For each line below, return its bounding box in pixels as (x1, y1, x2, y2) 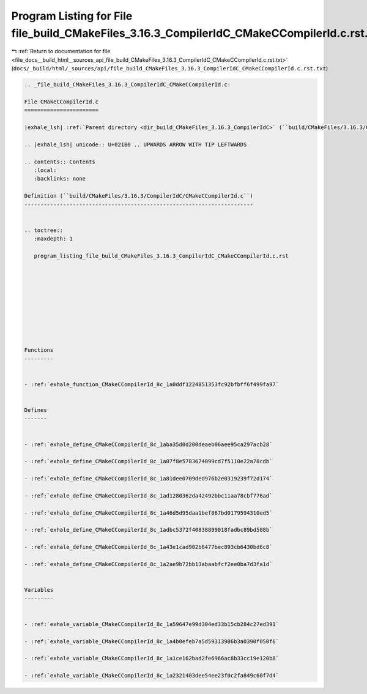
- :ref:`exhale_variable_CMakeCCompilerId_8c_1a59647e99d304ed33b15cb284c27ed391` (24, 621, 280, 627)
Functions (24, 346, 54, 354)
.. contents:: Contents (24, 158, 96, 165)
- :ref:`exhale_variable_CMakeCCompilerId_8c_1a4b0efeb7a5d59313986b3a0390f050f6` (24, 638, 280, 645)
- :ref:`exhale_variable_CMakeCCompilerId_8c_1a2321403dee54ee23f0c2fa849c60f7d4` (24, 672, 280, 679)
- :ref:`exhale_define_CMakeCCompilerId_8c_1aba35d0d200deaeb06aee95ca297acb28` (24, 441, 273, 448)
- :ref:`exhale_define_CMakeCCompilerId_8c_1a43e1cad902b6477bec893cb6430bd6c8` (24, 543, 273, 551)
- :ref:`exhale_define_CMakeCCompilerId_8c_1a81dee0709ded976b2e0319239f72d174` (24, 475, 273, 482)
